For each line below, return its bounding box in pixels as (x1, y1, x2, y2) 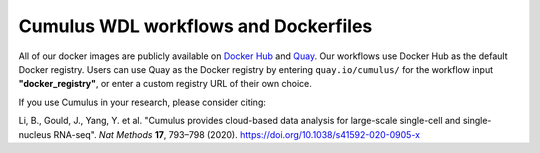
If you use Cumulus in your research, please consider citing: (18, 96, 267, 108)
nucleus (18, 128, 52, 140)
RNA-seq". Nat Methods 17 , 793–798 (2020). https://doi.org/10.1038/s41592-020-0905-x (53, 128, 420, 140)
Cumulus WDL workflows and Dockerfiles (18, 15, 373, 37)
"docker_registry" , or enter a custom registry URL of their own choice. (18, 78, 312, 90)
